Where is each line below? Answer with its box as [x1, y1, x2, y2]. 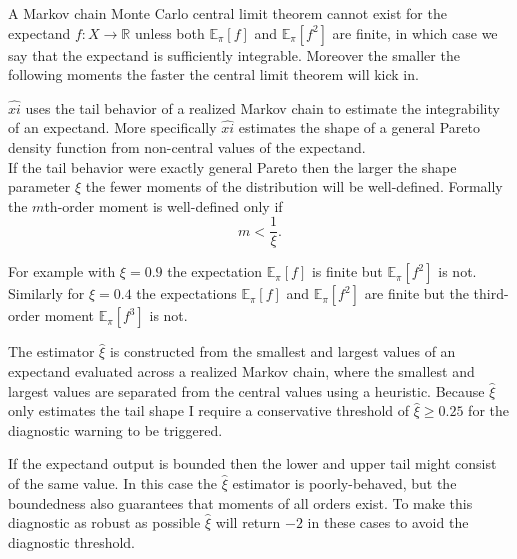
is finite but [311, 261, 383, 282]
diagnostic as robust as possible [8, 512, 201, 533]
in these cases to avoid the [307, 512, 469, 533]
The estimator [8, 341, 95, 362]
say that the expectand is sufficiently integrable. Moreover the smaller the [8, 44, 460, 65]
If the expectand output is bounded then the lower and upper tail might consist [8, 453, 497, 474]
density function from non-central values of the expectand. [8, 136, 366, 157]
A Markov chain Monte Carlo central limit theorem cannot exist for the [8, 3, 447, 23]
